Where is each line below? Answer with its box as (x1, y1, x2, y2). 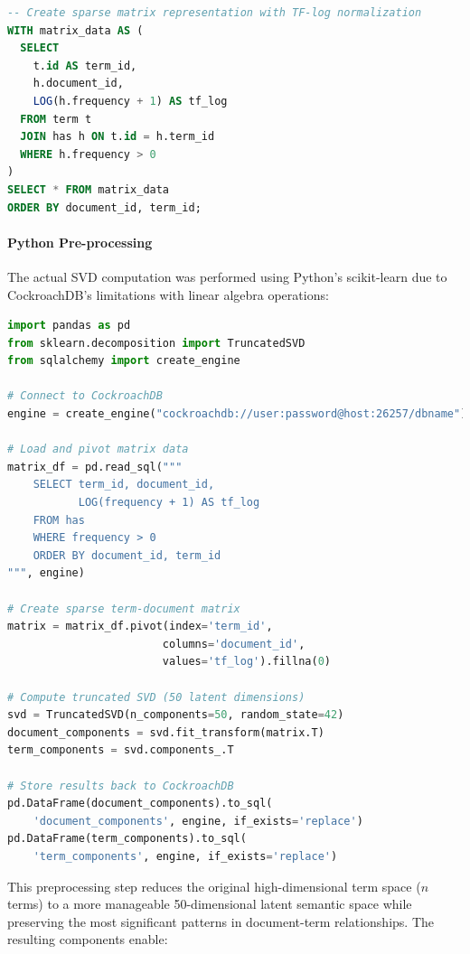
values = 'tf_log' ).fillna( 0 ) (162, 655, 331, 669)
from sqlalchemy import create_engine (7, 354, 240, 368)
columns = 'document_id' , (162, 637, 305, 650)
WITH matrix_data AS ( (7, 23, 144, 37)
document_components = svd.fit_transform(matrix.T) (7, 725, 324, 739)
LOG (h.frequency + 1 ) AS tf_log (33, 94, 228, 108)
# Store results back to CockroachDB (7, 779, 234, 792)
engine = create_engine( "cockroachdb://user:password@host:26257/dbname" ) (7, 407, 467, 421)
